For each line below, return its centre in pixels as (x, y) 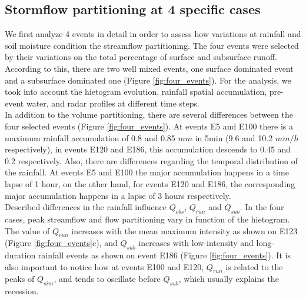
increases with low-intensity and (196, 243)
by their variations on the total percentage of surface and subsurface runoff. (141, 57)
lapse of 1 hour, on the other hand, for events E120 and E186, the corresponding (150, 183)
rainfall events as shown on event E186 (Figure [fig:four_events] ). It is (164, 255)
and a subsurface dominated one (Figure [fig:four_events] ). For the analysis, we (148, 80)
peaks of (20, 279)
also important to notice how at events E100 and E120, (104, 266)
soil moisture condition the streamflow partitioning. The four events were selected (152, 45)
